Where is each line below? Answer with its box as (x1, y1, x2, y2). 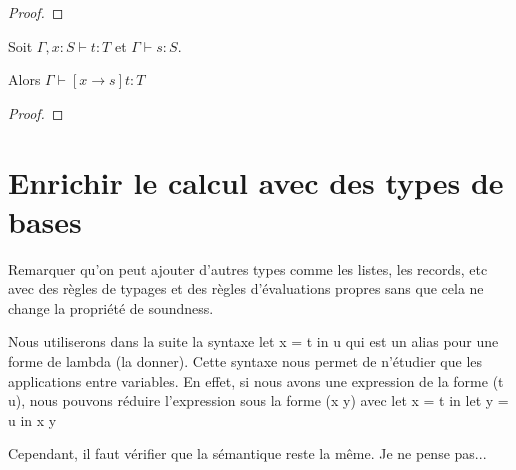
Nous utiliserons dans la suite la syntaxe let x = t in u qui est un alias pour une (8, 331, 499, 352)
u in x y (8, 409, 57, 430)
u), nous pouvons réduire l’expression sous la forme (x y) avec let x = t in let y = (8, 390, 509, 411)
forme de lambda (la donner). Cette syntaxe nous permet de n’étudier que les (8, 351, 483, 372)
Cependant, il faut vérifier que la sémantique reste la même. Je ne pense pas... (8, 443, 487, 464)
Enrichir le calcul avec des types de (8, 161, 504, 202)
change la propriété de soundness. (8, 297, 214, 318)
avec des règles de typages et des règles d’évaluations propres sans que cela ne (8, 278, 484, 299)
